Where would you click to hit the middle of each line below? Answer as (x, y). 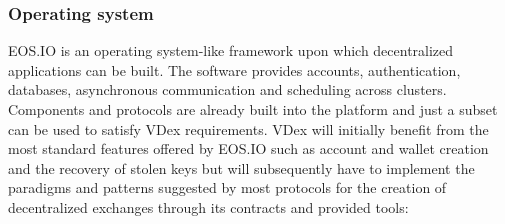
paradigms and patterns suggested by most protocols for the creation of (227, 187)
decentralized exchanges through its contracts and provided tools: (208, 206)
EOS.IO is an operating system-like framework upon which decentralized (231, 50)
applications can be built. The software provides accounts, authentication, (234, 69)
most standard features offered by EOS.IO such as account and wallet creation (248, 148)
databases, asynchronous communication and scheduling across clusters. (227, 89)
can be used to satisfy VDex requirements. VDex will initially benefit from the (248, 128)
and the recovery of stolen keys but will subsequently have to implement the (241, 167)
